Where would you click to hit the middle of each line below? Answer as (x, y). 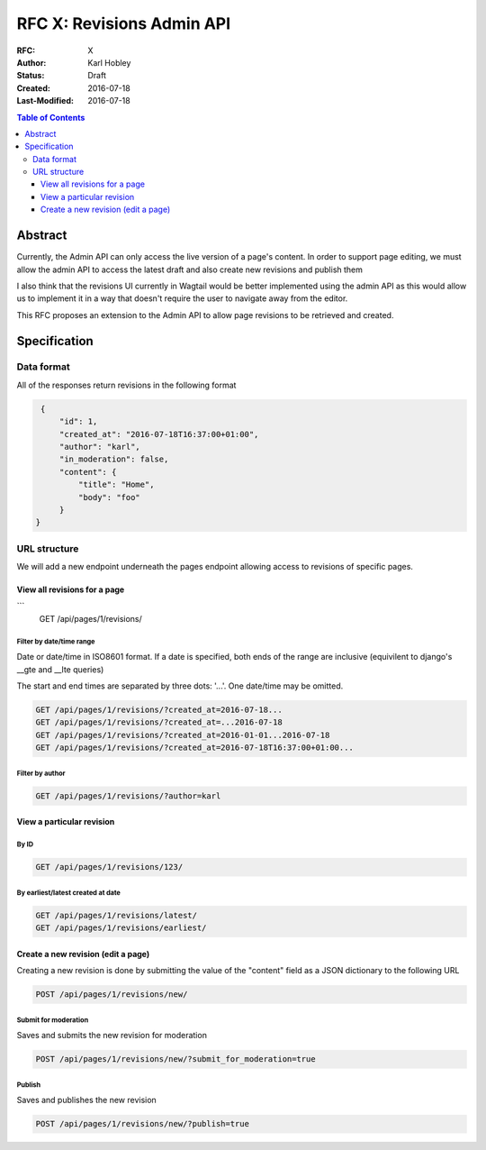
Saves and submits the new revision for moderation (112, 1036)
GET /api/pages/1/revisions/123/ (109, 867)
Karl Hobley (109, 62)
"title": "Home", (116, 485)
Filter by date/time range (56, 641)
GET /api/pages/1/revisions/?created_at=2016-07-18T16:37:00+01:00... (195, 748)
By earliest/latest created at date (69, 892)
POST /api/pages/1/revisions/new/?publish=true (142, 1124)
